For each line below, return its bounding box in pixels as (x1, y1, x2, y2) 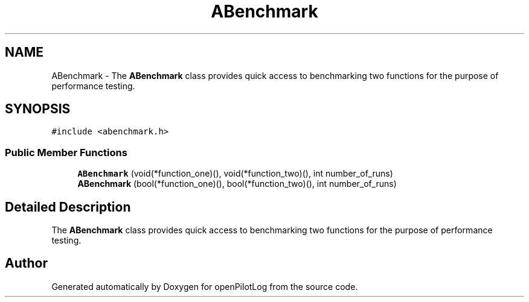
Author (5, 256, 48, 271)
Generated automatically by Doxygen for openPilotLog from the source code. (51, 281, 358, 292)
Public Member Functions (5, 146, 127, 159)
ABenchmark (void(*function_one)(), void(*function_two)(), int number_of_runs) (77, 168, 393, 179)
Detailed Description (5, 199, 131, 215)
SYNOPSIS (5, 101, 71, 117)
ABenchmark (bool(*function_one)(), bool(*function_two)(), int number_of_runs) (77, 178, 397, 189)
